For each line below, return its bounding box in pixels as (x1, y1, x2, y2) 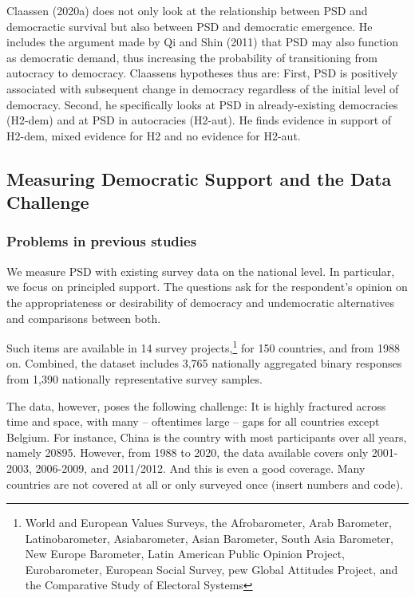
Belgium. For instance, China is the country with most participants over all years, (6, 428, 407, 445)
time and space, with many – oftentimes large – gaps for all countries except (6, 413, 380, 430)
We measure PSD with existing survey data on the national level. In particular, (6, 262, 395, 279)
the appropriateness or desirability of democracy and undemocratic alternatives (6, 293, 394, 310)
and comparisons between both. (6, 309, 161, 326)
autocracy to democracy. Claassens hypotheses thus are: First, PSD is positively (6, 65, 398, 81)
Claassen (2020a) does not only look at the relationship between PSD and (6, 2, 368, 18)
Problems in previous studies (6, 231, 197, 251)
